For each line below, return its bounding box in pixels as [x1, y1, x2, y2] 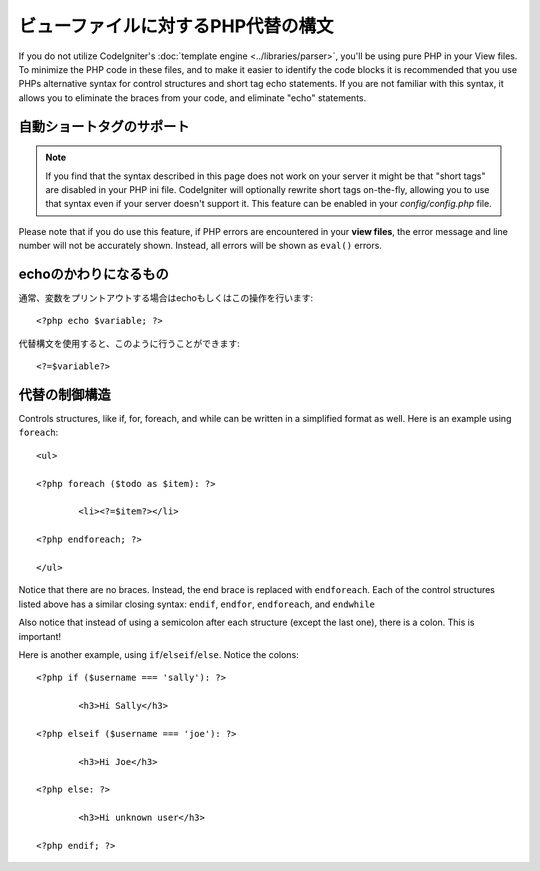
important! [18, 630, 62, 642]
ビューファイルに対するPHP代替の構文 [18, 15, 334, 37]
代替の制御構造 [18, 386, 111, 403]
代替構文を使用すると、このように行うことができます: [18, 337, 240, 349]
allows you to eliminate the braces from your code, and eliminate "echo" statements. [18, 91, 367, 104]
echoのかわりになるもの [18, 265, 169, 282]
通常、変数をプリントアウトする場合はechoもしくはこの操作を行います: [18, 291, 314, 304]
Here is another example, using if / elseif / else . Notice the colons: [18, 648, 299, 660]
